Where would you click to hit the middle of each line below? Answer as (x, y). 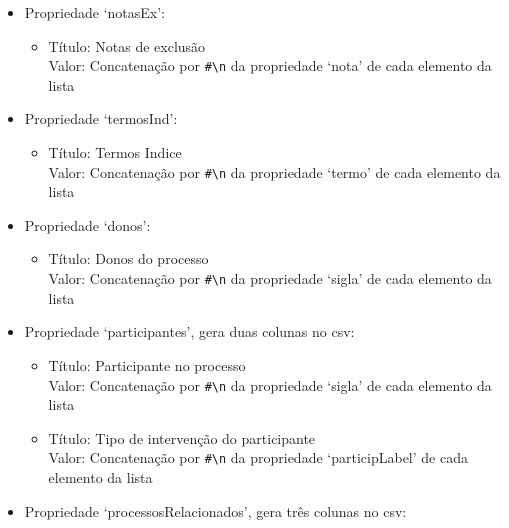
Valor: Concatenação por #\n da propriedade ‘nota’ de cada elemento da (270, 65)
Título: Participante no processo (147, 364)
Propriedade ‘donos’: (87, 224)
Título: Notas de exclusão (127, 45)
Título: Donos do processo (128, 258)
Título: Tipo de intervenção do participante (182, 437)
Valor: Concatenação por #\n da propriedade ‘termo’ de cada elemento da (274, 171)
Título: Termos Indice (115, 152)
